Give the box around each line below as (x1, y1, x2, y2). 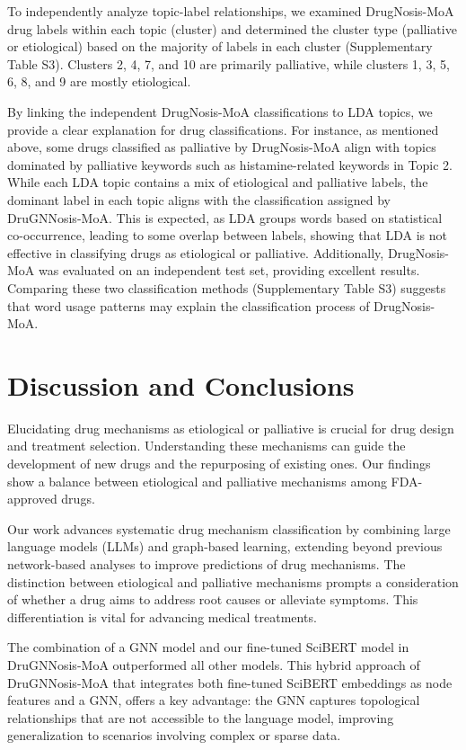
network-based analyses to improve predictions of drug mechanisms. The (7, 554, 406, 573)
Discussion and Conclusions (7, 366, 355, 403)
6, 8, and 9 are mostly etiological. (7, 72, 191, 91)
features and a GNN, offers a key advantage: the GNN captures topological (7, 691, 420, 710)
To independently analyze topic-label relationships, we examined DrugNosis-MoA (7, 2, 454, 20)
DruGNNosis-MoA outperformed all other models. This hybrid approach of (7, 655, 420, 674)
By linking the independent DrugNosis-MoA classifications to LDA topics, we (7, 102, 433, 121)
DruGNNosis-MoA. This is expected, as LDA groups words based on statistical (7, 208, 443, 227)
